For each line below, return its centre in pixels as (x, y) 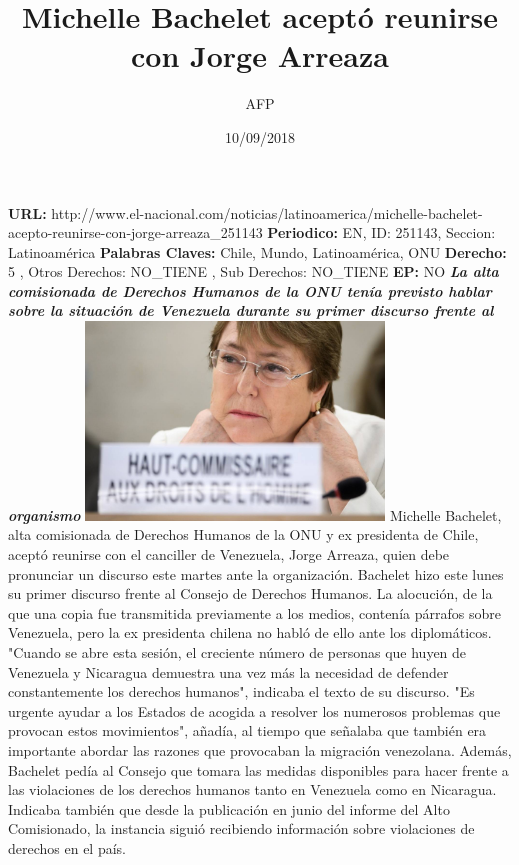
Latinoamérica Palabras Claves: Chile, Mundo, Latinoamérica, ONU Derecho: (257, 251)
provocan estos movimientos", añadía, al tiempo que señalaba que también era (247, 730)
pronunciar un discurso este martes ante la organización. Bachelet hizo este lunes (256, 573)
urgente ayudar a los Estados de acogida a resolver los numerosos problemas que (254, 710)
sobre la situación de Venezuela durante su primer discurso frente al (251, 310)
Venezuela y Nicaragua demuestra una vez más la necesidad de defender (228, 671)
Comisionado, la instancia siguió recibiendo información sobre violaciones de (241, 828)
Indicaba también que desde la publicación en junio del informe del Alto (229, 808)
